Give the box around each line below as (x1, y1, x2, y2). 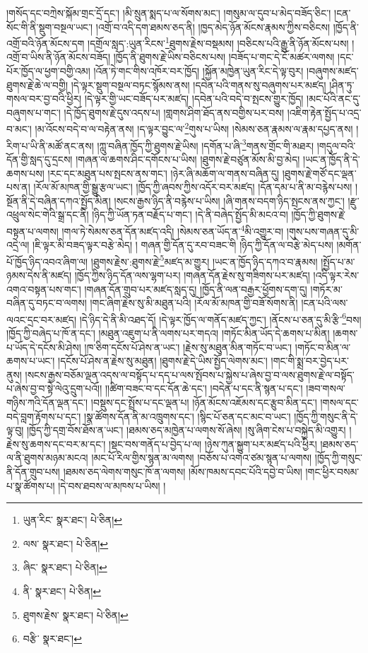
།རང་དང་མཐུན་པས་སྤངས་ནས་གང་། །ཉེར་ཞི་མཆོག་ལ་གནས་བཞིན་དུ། (47, 165, 280, 180)
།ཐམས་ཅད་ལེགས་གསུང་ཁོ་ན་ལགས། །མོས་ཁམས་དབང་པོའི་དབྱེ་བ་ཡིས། (63, 464, 302, 478)
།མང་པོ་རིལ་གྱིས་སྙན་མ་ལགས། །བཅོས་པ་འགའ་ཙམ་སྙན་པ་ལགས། (91, 450, 312, 465)
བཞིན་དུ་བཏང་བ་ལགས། (6, 295, 87, 310)
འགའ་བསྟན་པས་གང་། (6, 281, 81, 296)
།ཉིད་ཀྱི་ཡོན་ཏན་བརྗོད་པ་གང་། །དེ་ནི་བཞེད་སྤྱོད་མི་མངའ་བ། (92, 207, 288, 222)
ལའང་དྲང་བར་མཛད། (6, 312, 77, 326)
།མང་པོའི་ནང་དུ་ (307, 91, 361, 106)
